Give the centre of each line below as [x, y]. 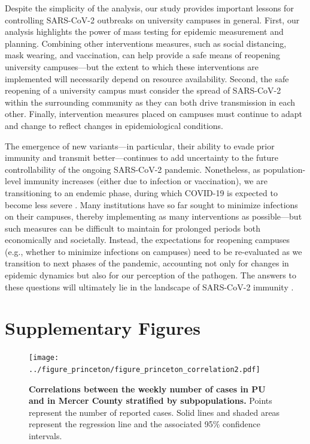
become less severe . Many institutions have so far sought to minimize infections [151, 204]
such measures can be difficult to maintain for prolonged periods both [133, 228]
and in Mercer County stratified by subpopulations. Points [151, 400]
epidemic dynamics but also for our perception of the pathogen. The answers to [151, 275]
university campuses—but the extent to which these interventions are [132, 66]
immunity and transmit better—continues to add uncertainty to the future [142, 157]
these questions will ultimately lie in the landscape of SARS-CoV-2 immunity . [149, 286]
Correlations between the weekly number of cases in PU [147, 388]
